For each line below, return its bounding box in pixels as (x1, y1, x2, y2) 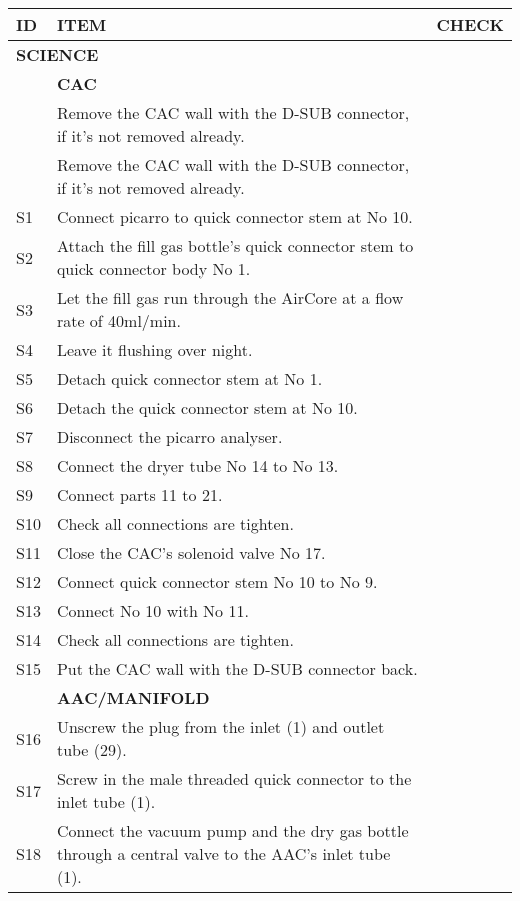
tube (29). (56, 738, 127, 761)
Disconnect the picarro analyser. (56, 425, 283, 448)
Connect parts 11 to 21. (56, 483, 223, 506)
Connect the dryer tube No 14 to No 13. (56, 454, 339, 477)
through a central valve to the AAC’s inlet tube (56, 842, 391, 865)
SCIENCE (16, 43, 99, 66)
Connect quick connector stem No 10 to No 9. (56, 570, 378, 593)
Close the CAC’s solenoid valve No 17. (56, 541, 326, 564)
